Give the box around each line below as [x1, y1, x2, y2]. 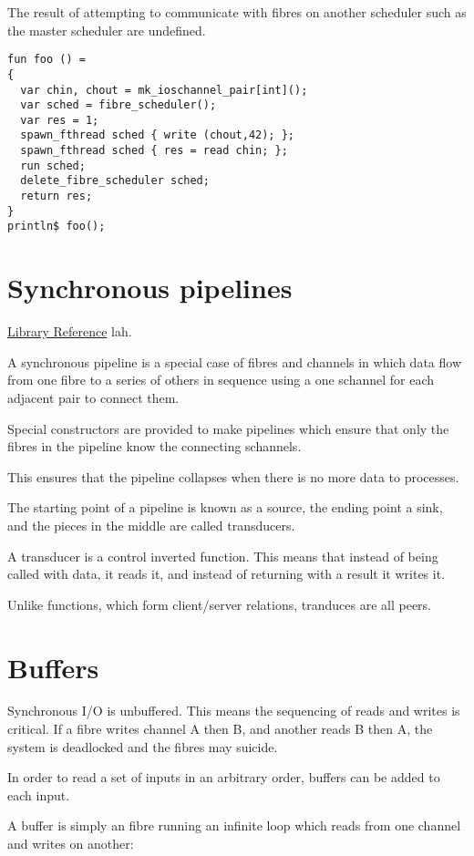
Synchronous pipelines [7, 269, 293, 306]
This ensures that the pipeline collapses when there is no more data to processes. [7, 467, 459, 486]
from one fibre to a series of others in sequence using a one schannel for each [7, 370, 435, 389]
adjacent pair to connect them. [7, 387, 180, 407]
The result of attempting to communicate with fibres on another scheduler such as [7, 3, 467, 21]
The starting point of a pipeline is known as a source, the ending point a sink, [7, 498, 443, 517]
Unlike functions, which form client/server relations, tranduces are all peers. [7, 594, 431, 614]
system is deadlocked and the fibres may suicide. [7, 737, 278, 756]
